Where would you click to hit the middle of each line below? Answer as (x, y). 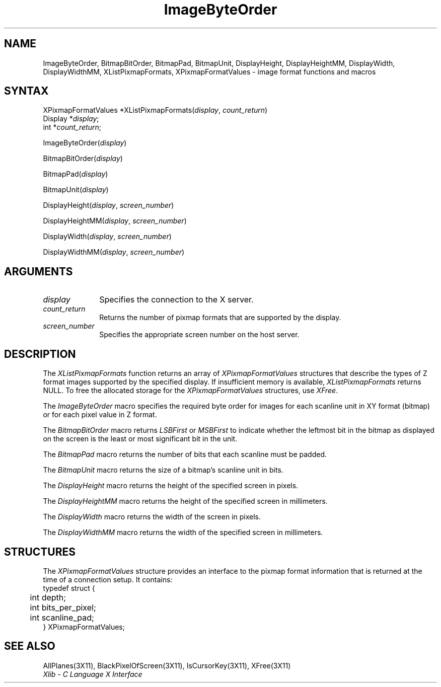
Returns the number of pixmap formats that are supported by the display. (220, 318)
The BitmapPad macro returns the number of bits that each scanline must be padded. (185, 454)
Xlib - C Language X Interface (93, 674)
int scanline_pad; (62, 617)
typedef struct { (69, 588)
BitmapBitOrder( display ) (83, 159)
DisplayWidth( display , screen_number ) (107, 237)
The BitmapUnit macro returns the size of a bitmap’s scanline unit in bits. (163, 470)
